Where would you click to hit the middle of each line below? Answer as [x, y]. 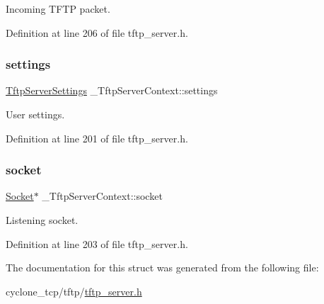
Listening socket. [42, 220]
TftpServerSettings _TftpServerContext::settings [112, 90]
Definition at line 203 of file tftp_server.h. [97, 243]
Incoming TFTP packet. [58, 9]
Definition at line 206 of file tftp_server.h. [97, 32]
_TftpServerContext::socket [102, 196]
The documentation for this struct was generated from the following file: [162, 268]
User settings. [35, 114]
